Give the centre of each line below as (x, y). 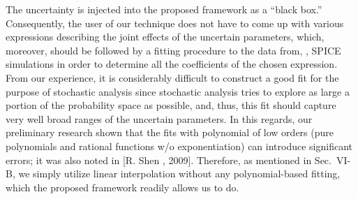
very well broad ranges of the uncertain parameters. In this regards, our (159, 118)
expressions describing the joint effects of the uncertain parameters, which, (165, 37)
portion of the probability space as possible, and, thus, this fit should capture (171, 105)
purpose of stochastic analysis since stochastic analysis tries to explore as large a (178, 91)
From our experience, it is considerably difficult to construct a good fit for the (172, 77)
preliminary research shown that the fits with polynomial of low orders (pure (170, 132)
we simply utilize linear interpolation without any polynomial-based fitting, (179, 174)
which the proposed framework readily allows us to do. (122, 187)
